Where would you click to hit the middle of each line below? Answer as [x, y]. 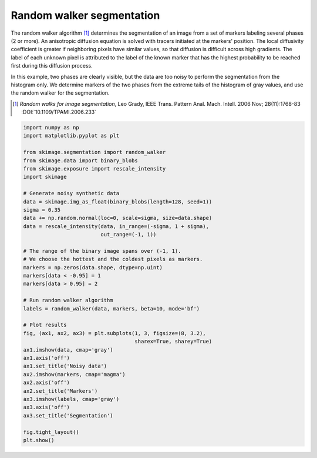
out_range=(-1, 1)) [129, 235]
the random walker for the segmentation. [60, 93]
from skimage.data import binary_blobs [80, 161]
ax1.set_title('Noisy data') [65, 366]
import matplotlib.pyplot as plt [71, 136]
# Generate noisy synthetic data [71, 193]
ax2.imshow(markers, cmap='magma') [74, 374]
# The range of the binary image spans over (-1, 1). [102, 251]
